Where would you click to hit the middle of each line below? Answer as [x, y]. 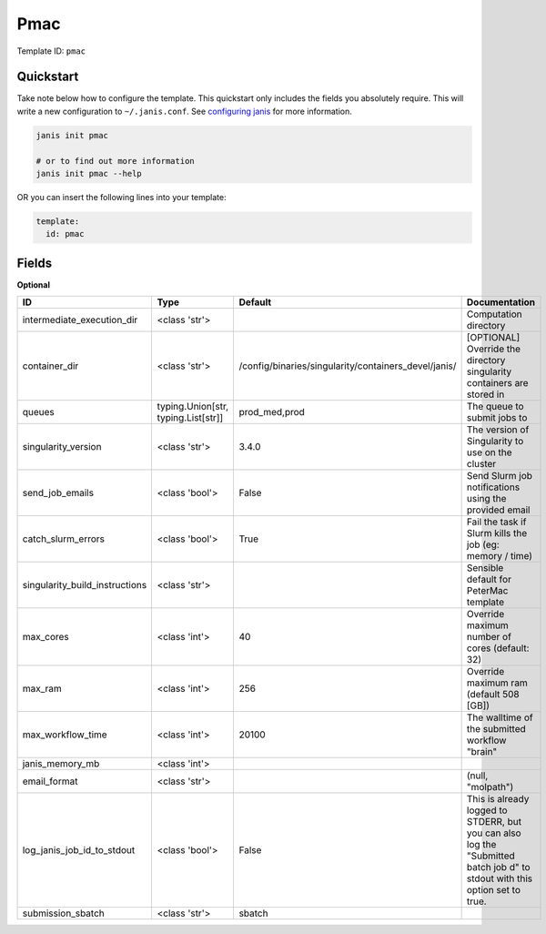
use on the [490, 452]
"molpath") [490, 787]
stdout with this [500, 878]
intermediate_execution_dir [80, 320]
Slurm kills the [497, 533]
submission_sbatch [63, 913]
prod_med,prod [272, 412]
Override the [493, 349]
